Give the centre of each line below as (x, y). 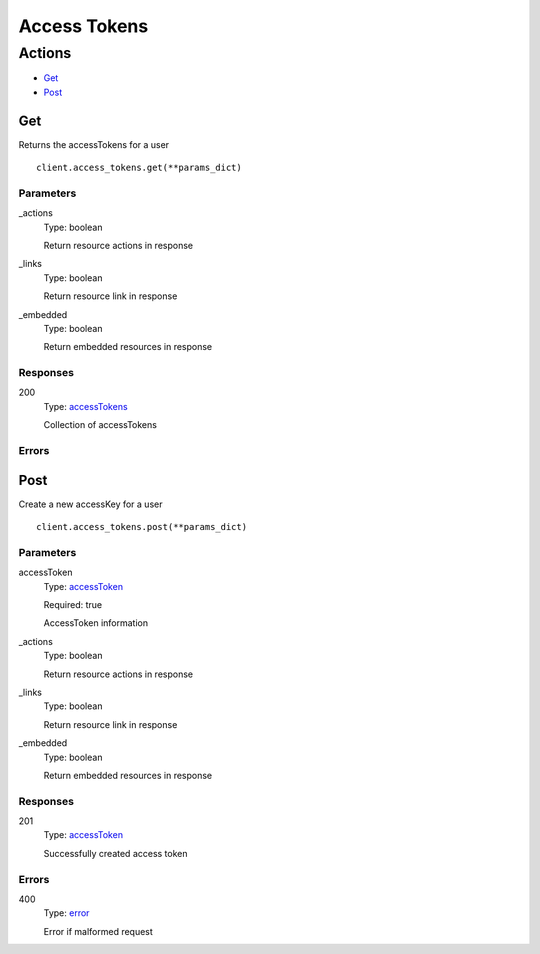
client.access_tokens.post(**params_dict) (142, 527)
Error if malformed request (98, 931)
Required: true (73, 605)
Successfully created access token (116, 853)
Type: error (66, 913)
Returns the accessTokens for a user (94, 144)
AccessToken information (96, 623)
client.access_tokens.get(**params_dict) (139, 168)
